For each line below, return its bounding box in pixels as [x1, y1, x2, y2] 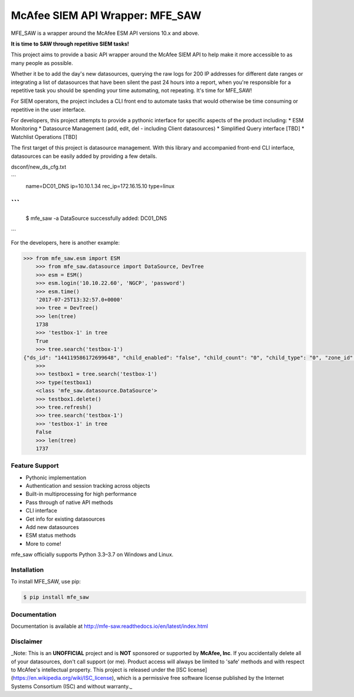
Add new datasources [25, 524, 79, 531]
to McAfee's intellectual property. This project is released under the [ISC [11, 666, 187, 673]
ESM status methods [25, 532, 76, 539]
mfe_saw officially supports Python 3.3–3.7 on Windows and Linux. [11, 551, 174, 558]
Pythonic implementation [25, 474, 87, 481]
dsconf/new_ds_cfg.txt [11, 163, 67, 171]
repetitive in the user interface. [11, 106, 86, 113]
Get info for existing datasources [25, 515, 106, 523]
